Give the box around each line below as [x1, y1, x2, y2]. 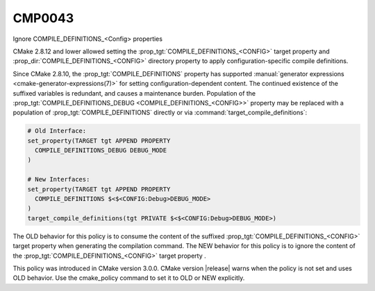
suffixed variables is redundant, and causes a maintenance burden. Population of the [12, 89, 256, 97]
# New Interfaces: [27, 175, 90, 184]
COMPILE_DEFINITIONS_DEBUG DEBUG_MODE [35, 146, 167, 155]
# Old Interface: [27, 127, 87, 135]
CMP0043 [12, 10, 74, 26]
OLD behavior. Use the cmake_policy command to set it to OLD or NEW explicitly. [12, 274, 245, 282]
